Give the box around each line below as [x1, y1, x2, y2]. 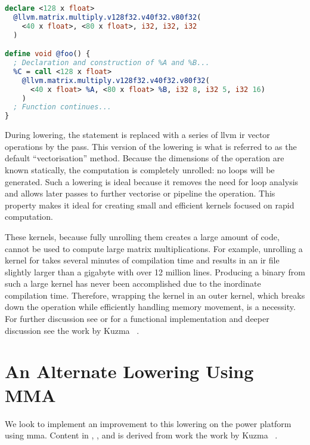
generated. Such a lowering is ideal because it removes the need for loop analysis [5, 175, 299, 188]
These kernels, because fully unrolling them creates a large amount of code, [5, 230, 280, 243]
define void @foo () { [5, 50, 91, 59]
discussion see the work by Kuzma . [5, 324, 139, 336]
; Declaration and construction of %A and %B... [13, 59, 210, 67]
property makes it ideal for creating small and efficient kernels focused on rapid [5, 198, 294, 211]
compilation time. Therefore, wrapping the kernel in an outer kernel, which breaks [5, 289, 305, 301]
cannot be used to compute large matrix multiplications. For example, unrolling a [5, 242, 303, 254]
